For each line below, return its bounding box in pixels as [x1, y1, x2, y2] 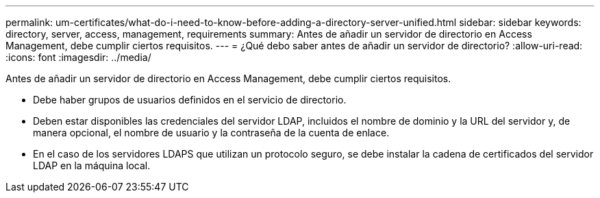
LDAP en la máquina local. [33, 160, 151, 171]
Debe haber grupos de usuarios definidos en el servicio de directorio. [33, 94, 347, 106]
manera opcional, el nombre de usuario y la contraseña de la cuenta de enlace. [33, 127, 390, 138]
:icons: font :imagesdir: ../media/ [5, 51, 151, 63]
